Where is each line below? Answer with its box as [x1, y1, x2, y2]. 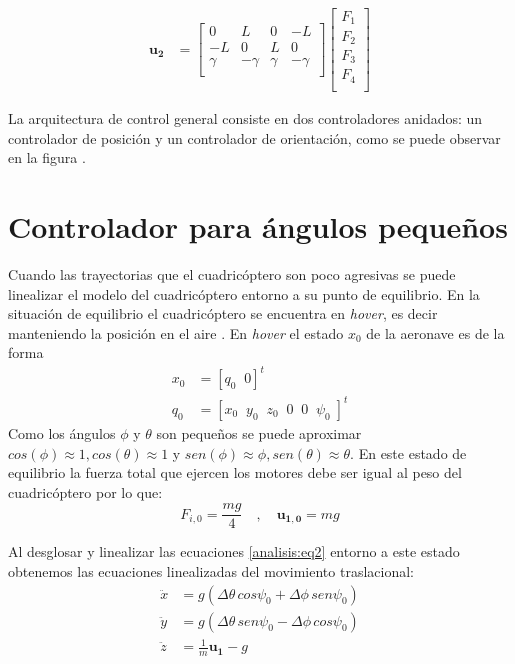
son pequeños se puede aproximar [156, 422, 362, 443]
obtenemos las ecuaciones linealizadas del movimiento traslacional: [8, 560, 414, 581]
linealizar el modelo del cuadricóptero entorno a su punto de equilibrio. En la [8, 283, 480, 304]
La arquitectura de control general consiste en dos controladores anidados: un [8, 108, 483, 128]
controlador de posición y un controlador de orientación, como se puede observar [8, 127, 501, 148]
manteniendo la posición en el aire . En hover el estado [8, 322, 344, 343]
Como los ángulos [8, 422, 116, 443]
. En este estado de [350, 442, 467, 463]
